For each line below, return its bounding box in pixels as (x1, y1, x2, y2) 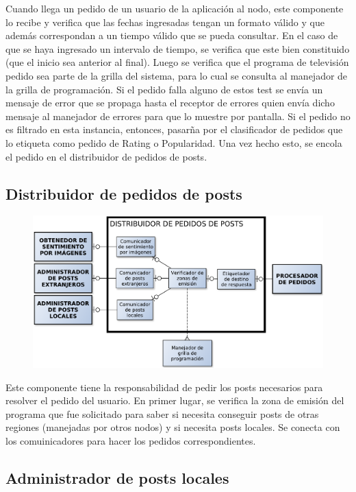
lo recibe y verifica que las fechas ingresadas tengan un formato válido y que (5, 14, 325, 29)
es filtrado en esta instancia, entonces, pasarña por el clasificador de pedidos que (5, 122, 343, 137)
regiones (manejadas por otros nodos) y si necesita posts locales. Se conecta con (5, 420, 340, 434)
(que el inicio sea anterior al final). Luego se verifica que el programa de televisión (5, 55, 349, 69)
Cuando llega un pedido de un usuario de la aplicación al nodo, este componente (5, 1, 344, 15)
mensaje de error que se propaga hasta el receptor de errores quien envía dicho (5, 95, 335, 110)
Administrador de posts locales (5, 467, 229, 489)
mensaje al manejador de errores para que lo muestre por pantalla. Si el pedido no (5, 108, 351, 123)
